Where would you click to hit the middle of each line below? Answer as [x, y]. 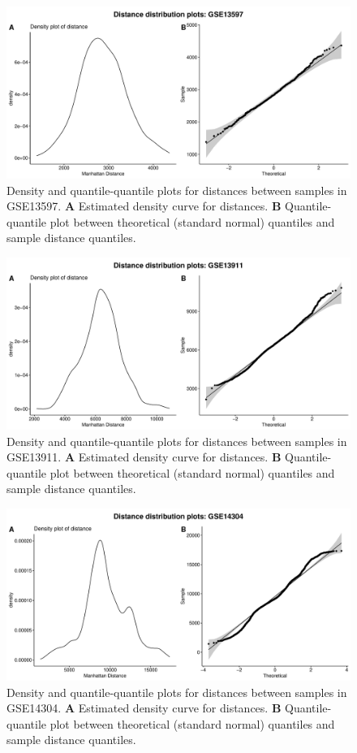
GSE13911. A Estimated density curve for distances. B [144, 457]
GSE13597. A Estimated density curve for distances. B [144, 206]
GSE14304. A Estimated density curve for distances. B [144, 708]
